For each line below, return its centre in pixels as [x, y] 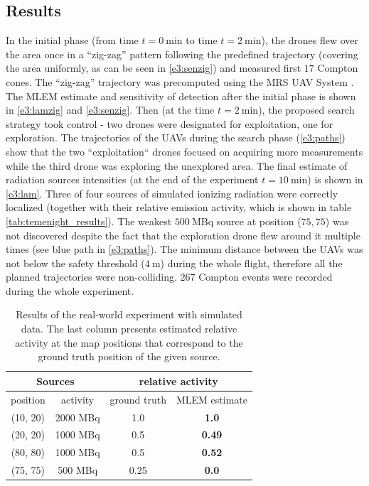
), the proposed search [306, 110]
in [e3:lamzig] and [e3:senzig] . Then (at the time [110, 110]
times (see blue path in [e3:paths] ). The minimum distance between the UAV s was [184, 249]
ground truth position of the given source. [129, 356]
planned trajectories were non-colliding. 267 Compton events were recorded [169, 277]
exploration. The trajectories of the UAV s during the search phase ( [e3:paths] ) [176, 137]
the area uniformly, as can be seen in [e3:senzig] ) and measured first [154, 68]
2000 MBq [77, 417]
